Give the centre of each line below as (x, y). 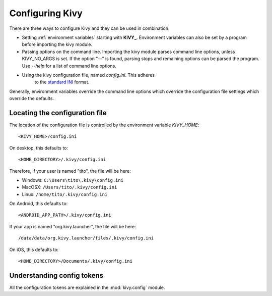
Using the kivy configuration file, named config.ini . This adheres (88, 75)
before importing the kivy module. (57, 44)
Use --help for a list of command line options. (69, 66)
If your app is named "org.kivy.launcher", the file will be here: (73, 226)
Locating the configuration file (58, 113)
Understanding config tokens (56, 275)
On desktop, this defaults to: (39, 148)
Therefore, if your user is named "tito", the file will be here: (70, 171)
